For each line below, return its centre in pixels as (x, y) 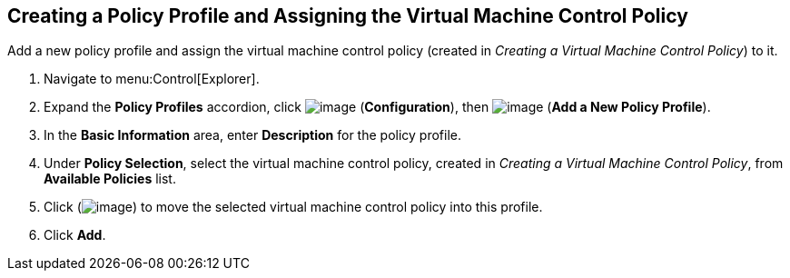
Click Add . (75, 235)
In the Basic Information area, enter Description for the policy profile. (253, 135)
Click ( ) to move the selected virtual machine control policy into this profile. (293, 207)
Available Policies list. (110, 179)
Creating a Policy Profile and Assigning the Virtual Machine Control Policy (348, 16)
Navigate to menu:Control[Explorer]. (152, 79)
